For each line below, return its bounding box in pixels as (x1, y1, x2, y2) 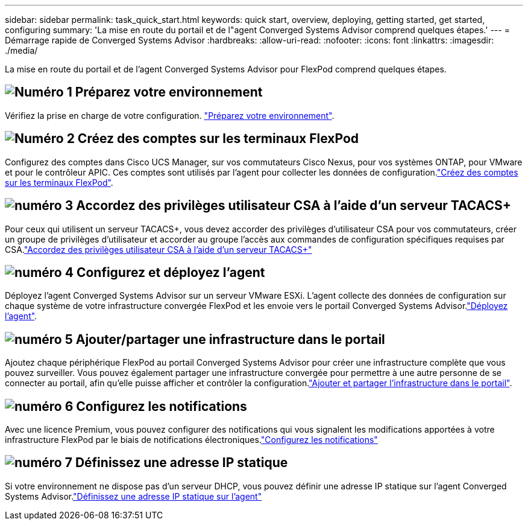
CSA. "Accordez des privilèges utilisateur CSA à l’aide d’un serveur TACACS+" (5, 244, 312, 255)
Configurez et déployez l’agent (76, 264, 265, 280)
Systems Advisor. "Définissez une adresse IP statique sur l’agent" (5, 491, 262, 501)
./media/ (5, 45, 38, 56)
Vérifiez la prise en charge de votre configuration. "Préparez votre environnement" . (5, 110, 335, 121)
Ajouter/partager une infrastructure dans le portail (75, 331, 385, 347)
